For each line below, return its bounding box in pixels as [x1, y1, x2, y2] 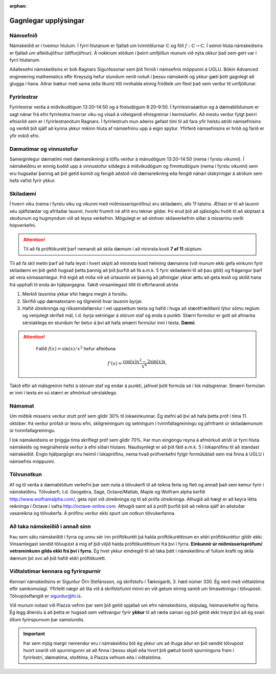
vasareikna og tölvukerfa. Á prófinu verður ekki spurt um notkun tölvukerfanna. [9, 510, 176, 516]
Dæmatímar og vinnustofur [9, 145, 78, 152]
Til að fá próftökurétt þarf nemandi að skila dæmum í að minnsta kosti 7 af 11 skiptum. [23, 246, 203, 252]
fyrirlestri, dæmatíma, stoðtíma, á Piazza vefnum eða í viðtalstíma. [23, 655, 162, 661]
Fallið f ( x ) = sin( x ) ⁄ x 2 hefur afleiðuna [36, 345, 116, 351]
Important [23, 631, 45, 637]
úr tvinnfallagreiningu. [9, 428, 56, 434]
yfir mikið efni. [9, 132, 40, 139]
